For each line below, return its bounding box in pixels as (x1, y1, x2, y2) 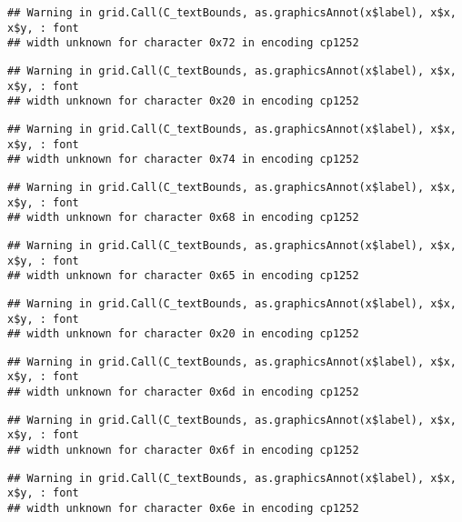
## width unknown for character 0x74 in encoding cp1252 (7, 153, 359, 166)
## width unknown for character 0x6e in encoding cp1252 (7, 502, 359, 516)
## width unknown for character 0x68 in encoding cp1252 (7, 211, 359, 225)
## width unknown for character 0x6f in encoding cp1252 (7, 444, 359, 457)
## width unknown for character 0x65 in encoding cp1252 (7, 269, 359, 283)
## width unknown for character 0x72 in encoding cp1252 (7, 36, 359, 50)
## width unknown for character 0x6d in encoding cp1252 (7, 386, 359, 399)
